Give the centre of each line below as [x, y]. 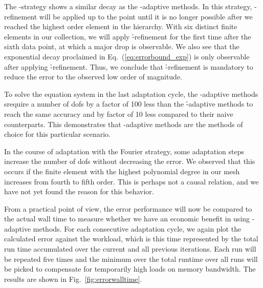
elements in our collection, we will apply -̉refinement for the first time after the [128, 36]
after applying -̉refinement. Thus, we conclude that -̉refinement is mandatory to [129, 66]
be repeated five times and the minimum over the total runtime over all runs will [131, 259]
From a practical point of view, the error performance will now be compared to [128, 208]
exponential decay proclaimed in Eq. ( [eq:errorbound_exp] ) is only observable [127, 56]
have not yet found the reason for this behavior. [79, 191]
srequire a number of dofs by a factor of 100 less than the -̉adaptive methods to [129, 104]
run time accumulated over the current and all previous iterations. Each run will [130, 249]
